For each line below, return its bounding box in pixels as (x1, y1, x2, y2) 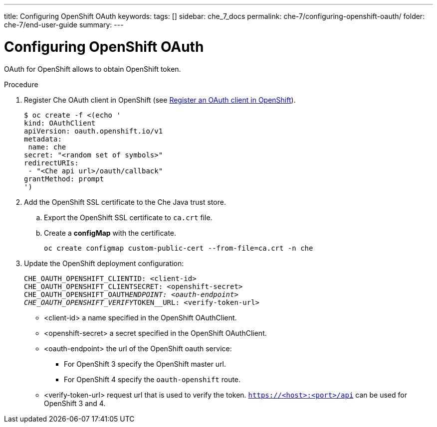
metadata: (24, 135, 62, 143)
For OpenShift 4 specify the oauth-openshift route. (64, 375, 241, 384)
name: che (28, 142, 66, 151)
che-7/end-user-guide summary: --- (4, 20, 124, 29)
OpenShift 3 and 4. (44, 399, 106, 408)
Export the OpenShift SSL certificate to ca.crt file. (44, 213, 213, 222)
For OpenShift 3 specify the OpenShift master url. (64, 359, 226, 368)
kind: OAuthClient (24, 119, 96, 127)
